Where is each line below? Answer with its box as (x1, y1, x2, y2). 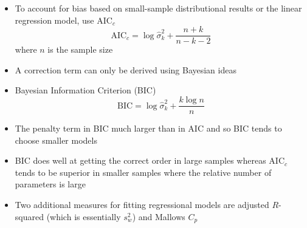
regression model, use (15, 13, 94, 26)
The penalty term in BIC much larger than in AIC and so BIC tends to (15, 122, 282, 135)
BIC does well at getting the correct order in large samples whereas (15, 154, 266, 167)
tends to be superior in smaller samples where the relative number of (15, 166, 272, 178)
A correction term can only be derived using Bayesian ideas (15, 63, 236, 76)
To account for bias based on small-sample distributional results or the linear (15, 2, 302, 14)
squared (15, 210, 44, 223)
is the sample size (47, 43, 113, 56)
